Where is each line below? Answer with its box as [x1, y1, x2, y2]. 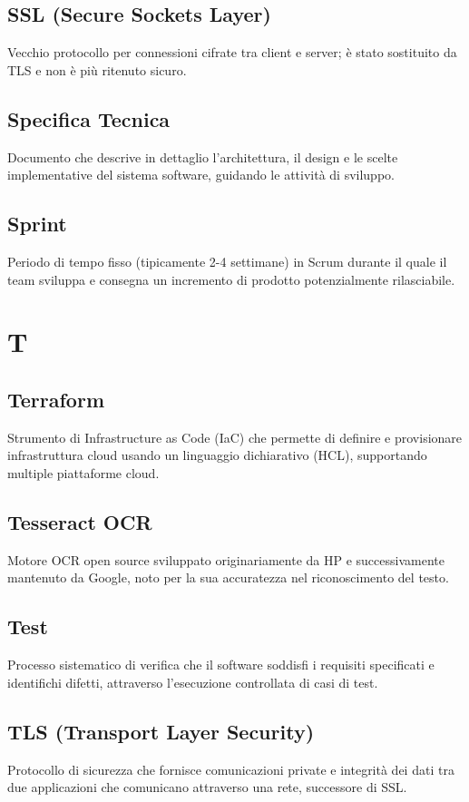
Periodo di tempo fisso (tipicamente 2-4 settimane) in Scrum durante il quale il [7, 251, 447, 270]
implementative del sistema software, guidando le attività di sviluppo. [7, 165, 395, 184]
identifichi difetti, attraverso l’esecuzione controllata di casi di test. [7, 672, 378, 691]
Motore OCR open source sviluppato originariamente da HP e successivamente [7, 550, 445, 569]
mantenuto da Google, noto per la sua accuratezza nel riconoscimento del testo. [7, 568, 449, 587]
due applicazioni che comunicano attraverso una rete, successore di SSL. [7, 778, 407, 797]
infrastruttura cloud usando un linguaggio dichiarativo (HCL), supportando [7, 445, 427, 465]
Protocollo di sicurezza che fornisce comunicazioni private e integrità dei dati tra [7, 759, 454, 778]
